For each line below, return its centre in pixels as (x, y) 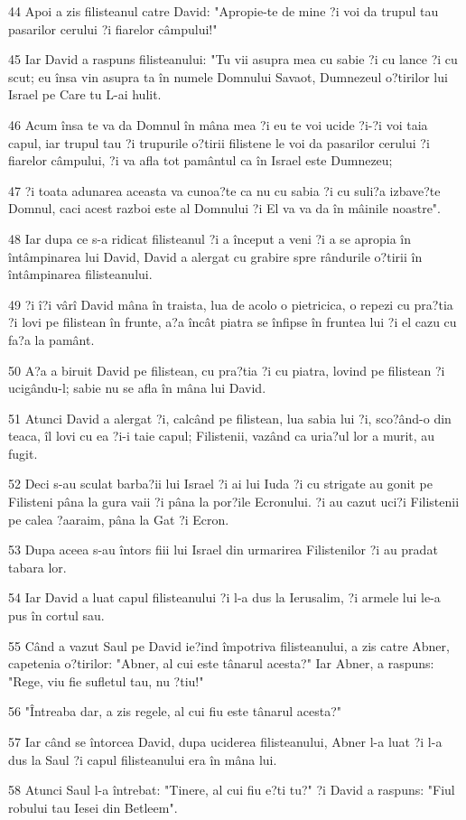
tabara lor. (37, 567)
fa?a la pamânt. (51, 339)
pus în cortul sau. (56, 615)
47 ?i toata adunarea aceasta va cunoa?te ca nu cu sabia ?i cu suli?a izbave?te (224, 190)
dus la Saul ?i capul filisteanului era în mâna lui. (143, 759)
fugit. (23, 453)
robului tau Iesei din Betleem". (93, 807)
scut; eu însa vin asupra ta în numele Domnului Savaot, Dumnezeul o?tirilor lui (228, 76)
